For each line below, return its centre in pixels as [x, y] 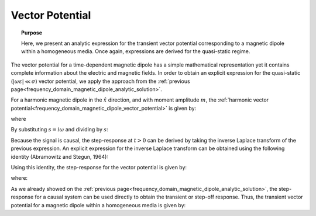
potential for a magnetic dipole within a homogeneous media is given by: [98, 205]
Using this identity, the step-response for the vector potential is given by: [99, 168]
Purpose [32, 33]
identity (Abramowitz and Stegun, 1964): [59, 156]
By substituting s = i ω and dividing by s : [59, 130]
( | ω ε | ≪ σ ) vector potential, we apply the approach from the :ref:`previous [100, 81]
